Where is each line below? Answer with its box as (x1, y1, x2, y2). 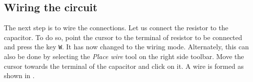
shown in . (4, 70, 35, 81)
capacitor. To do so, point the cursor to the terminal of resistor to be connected (4, 32, 242, 42)
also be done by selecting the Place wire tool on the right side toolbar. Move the (4, 51, 244, 61)
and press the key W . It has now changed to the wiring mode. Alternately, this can (4, 41, 249, 52)
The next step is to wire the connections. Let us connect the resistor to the (4, 22, 229, 33)
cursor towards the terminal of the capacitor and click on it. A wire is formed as (4, 61, 244, 71)
